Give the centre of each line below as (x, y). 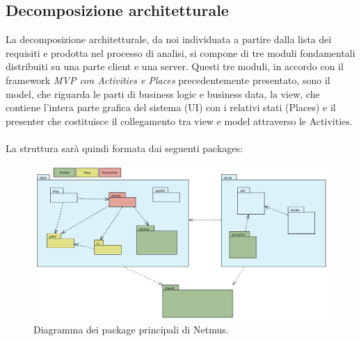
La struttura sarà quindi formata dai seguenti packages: (124, 148)
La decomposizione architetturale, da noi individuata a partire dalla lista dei (169, 39)
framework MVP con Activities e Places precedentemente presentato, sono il (168, 80)
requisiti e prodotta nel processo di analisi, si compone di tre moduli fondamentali (180, 52)
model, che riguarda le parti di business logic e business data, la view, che (163, 93)
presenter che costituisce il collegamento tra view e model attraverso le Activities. (179, 120)
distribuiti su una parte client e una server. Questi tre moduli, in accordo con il (175, 66)
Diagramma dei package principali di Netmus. (131, 330)
